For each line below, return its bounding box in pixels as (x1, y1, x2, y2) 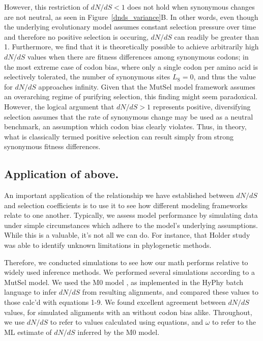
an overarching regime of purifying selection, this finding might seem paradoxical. (4, 91, 258, 102)
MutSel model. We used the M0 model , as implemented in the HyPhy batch (4, 276, 244, 287)
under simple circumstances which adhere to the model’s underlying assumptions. (4, 219, 258, 230)
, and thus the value (193, 71, 256, 82)
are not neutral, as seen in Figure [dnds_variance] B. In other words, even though (4, 11, 258, 22)
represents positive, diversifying (153, 101, 251, 111)
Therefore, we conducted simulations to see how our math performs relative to (4, 257, 248, 267)
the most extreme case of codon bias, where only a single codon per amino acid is (4, 61, 258, 72)
